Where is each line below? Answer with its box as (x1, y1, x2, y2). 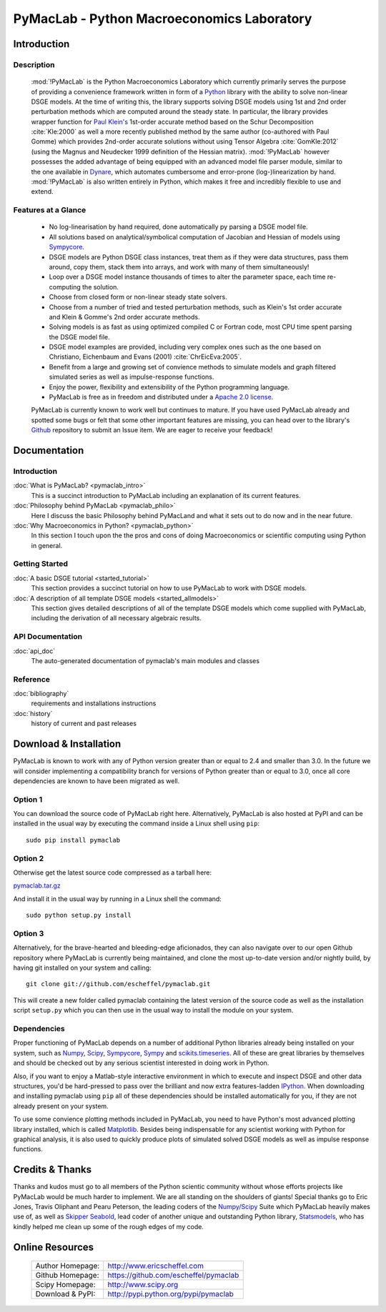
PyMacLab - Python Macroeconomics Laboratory (13, 11, 312, 26)
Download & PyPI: (35, 1289, 96, 1299)
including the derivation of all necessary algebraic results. (31, 614, 202, 622)
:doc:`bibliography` (13, 690, 69, 698)
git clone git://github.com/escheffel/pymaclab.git (26, 980, 211, 988)
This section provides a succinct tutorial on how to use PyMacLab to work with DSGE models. (31, 584, 307, 592)
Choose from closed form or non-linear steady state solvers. (49, 293, 228, 302)
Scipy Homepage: (35, 1280, 96, 1290)
